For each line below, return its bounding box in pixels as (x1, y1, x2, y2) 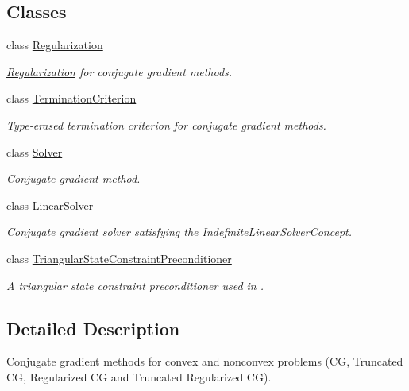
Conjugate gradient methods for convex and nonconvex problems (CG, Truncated (6, 353, 403, 370)
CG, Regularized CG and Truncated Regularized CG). (6, 368, 272, 385)
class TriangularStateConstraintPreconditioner (6, 250, 232, 266)
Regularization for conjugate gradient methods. (6, 63, 233, 79)
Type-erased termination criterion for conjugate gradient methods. (6, 116, 326, 133)
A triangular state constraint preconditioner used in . (6, 277, 264, 293)
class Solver (6, 143, 63, 160)
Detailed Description (6, 316, 180, 340)
